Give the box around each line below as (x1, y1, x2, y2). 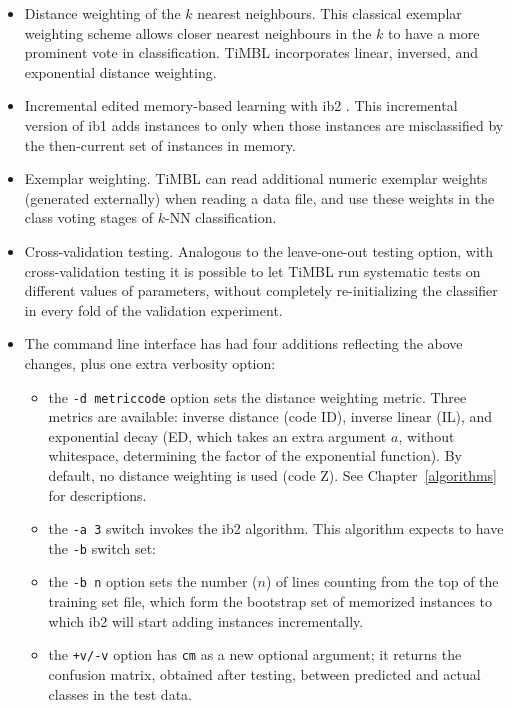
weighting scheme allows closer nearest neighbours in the (24, 22, 372, 43)
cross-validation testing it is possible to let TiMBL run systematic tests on (24, 260, 481, 281)
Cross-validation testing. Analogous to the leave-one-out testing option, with (24, 240, 494, 261)
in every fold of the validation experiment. (24, 299, 283, 320)
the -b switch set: (48, 537, 156, 558)
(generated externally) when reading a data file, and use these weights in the (24, 187, 495, 208)
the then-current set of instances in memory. (24, 134, 296, 155)
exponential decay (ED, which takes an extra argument (48, 425, 387, 446)
